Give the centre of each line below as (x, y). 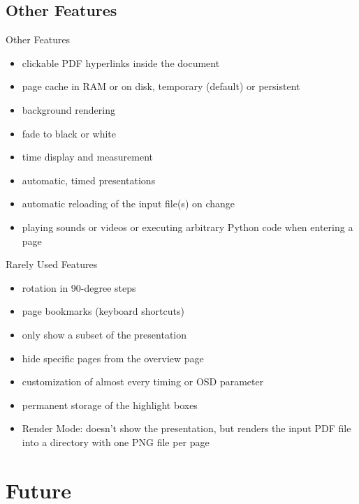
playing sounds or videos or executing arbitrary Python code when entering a (188, 227)
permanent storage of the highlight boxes (110, 405)
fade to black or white (69, 133)
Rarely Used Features (52, 264)
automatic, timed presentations (89, 180)
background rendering (68, 109)
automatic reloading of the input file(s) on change (129, 203)
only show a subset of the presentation (104, 334)
